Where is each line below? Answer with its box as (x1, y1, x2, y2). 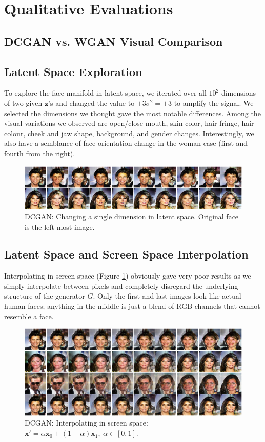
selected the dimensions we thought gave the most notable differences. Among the (4, 107, 261, 118)
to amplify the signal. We (174, 97, 254, 108)
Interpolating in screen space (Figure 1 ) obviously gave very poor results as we (4, 270, 251, 281)
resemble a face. (4, 310, 54, 321)
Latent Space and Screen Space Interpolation (4, 246, 249, 262)
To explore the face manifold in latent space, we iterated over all (4, 87, 207, 98)
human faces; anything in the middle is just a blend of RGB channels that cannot (4, 301, 260, 311)
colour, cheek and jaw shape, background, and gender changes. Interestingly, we (4, 127, 254, 138)
